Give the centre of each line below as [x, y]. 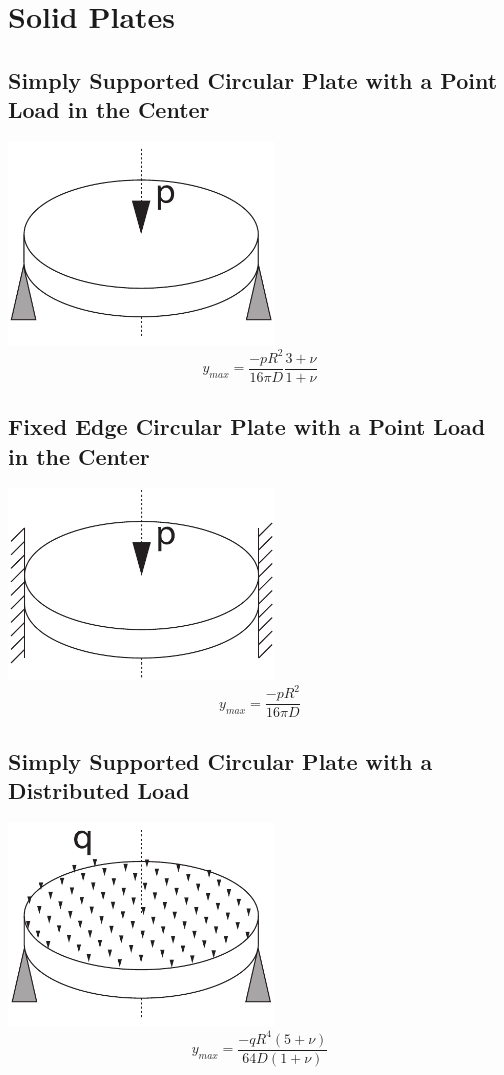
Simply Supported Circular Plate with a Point [253, 79]
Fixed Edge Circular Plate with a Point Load [247, 426]
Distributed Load [99, 790]
